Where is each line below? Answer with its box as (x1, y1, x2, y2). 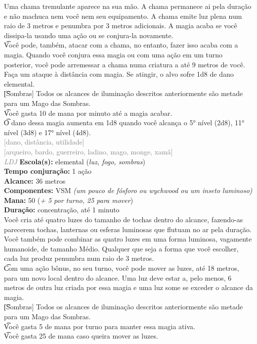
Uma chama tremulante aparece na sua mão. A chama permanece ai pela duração (4, 1, 252, 11)
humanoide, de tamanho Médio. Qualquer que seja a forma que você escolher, (4, 243, 239, 253)
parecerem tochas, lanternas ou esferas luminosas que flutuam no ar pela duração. (4, 224, 252, 234)
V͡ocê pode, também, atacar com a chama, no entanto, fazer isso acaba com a (4, 40, 238, 50)
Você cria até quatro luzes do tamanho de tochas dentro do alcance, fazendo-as (4, 214, 243, 225)
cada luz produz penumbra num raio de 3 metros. (4, 253, 154, 263)
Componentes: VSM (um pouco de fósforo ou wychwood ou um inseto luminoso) (4, 185, 253, 196)
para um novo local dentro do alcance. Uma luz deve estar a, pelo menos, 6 (4, 272, 232, 283)
